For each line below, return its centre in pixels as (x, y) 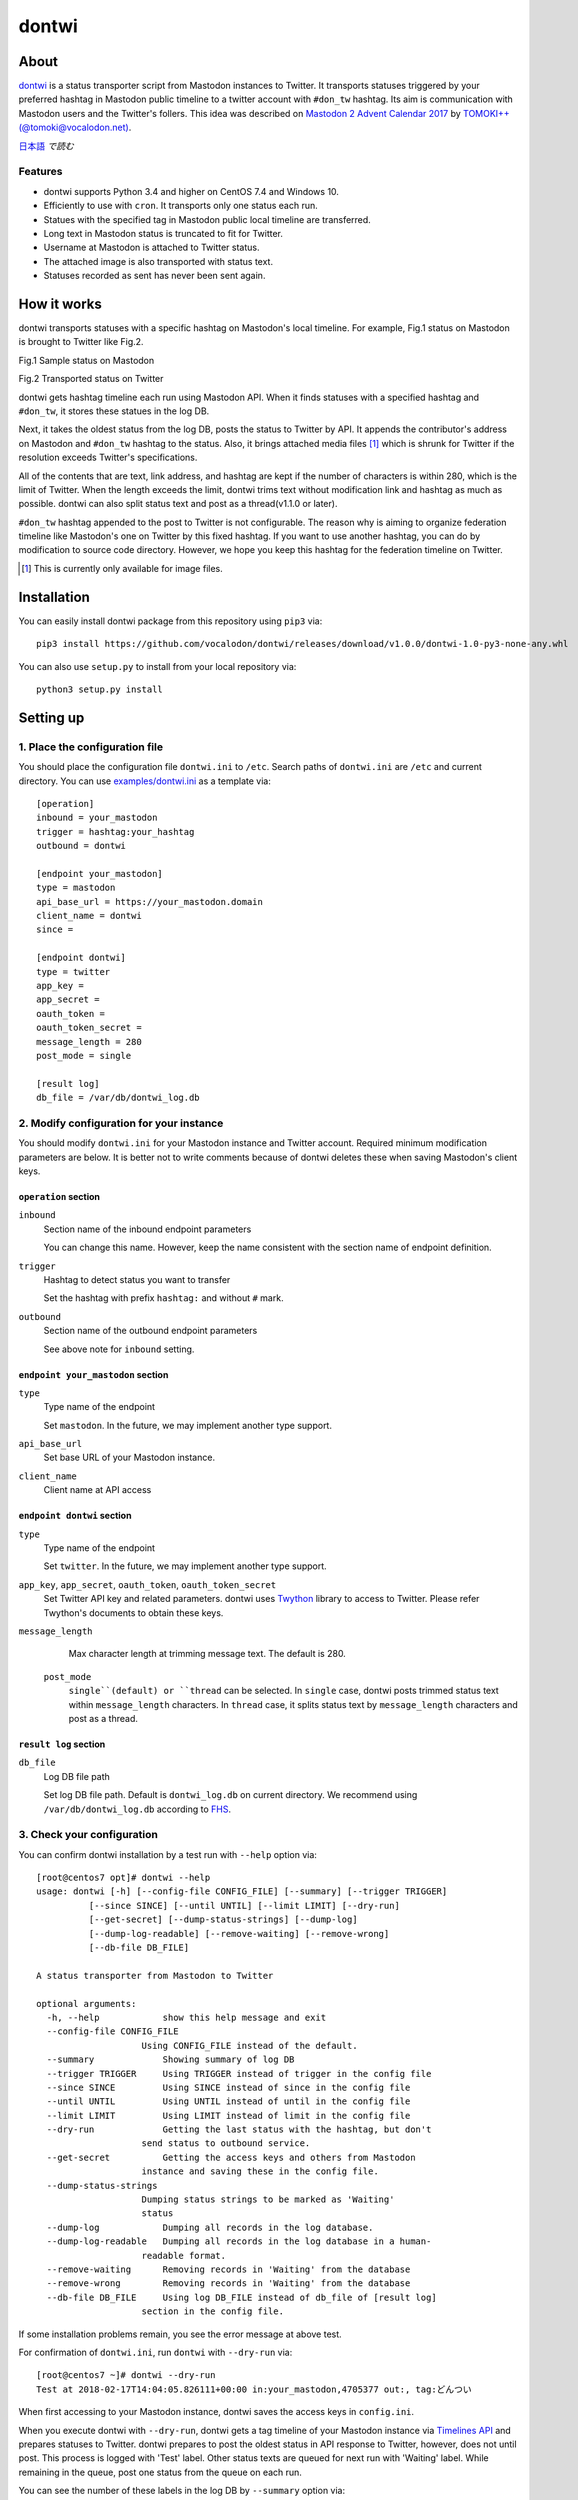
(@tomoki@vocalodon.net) (73, 127)
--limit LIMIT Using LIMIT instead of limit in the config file (228, 2115)
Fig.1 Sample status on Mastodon (86, 360)
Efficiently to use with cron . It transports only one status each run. (181, 206)
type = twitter (73, 971)
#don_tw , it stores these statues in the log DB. (114, 411)
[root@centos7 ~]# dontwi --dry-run (126, 2375)
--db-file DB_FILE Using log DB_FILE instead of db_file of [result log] (241, 2297)
